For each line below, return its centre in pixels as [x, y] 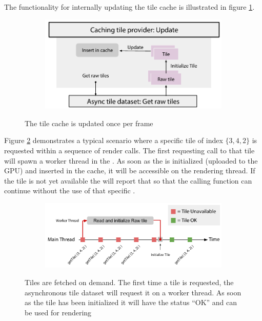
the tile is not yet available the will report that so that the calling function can [128, 180]
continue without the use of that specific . [70, 190]
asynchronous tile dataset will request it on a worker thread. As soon [133, 292]
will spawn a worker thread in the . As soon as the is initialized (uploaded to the [131, 160]
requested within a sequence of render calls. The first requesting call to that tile [129, 151]
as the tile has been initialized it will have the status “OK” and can [131, 302]
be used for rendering [58, 312]
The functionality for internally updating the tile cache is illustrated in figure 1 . [129, 7]
